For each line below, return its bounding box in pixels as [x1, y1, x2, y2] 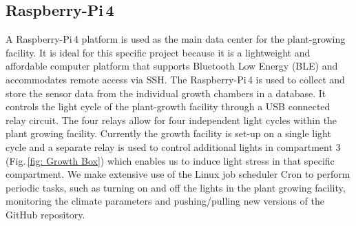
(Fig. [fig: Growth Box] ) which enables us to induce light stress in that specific [6, 153, 335, 167]
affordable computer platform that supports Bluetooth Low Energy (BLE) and [6, 59, 338, 73]
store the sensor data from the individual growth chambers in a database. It [6, 85, 326, 100]
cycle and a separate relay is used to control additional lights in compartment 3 [6, 139, 341, 154]
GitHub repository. [6, 207, 85, 221]
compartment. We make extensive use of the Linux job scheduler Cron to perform [6, 167, 350, 181]
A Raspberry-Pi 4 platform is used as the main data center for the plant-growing [6, 32, 346, 46]
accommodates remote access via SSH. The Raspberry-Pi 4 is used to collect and [6, 72, 345, 86]
